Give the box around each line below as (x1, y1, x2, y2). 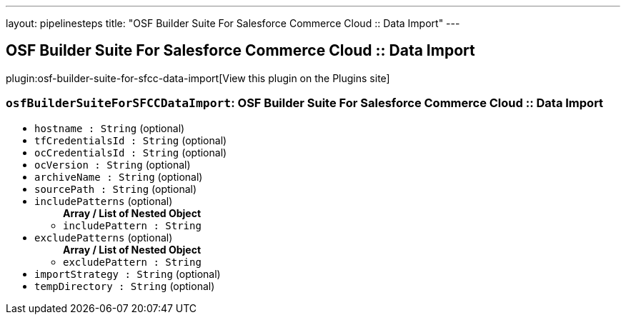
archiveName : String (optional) (34, 170, 203, 183)
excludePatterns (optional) (34, 231, 173, 244)
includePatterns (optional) (34, 194, 173, 207)
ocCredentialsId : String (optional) (34, 146, 227, 159)
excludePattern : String (63, 256, 202, 268)
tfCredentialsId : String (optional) (34, 134, 227, 146)
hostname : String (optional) (34, 121, 185, 134)
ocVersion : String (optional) (34, 158, 191, 171)
